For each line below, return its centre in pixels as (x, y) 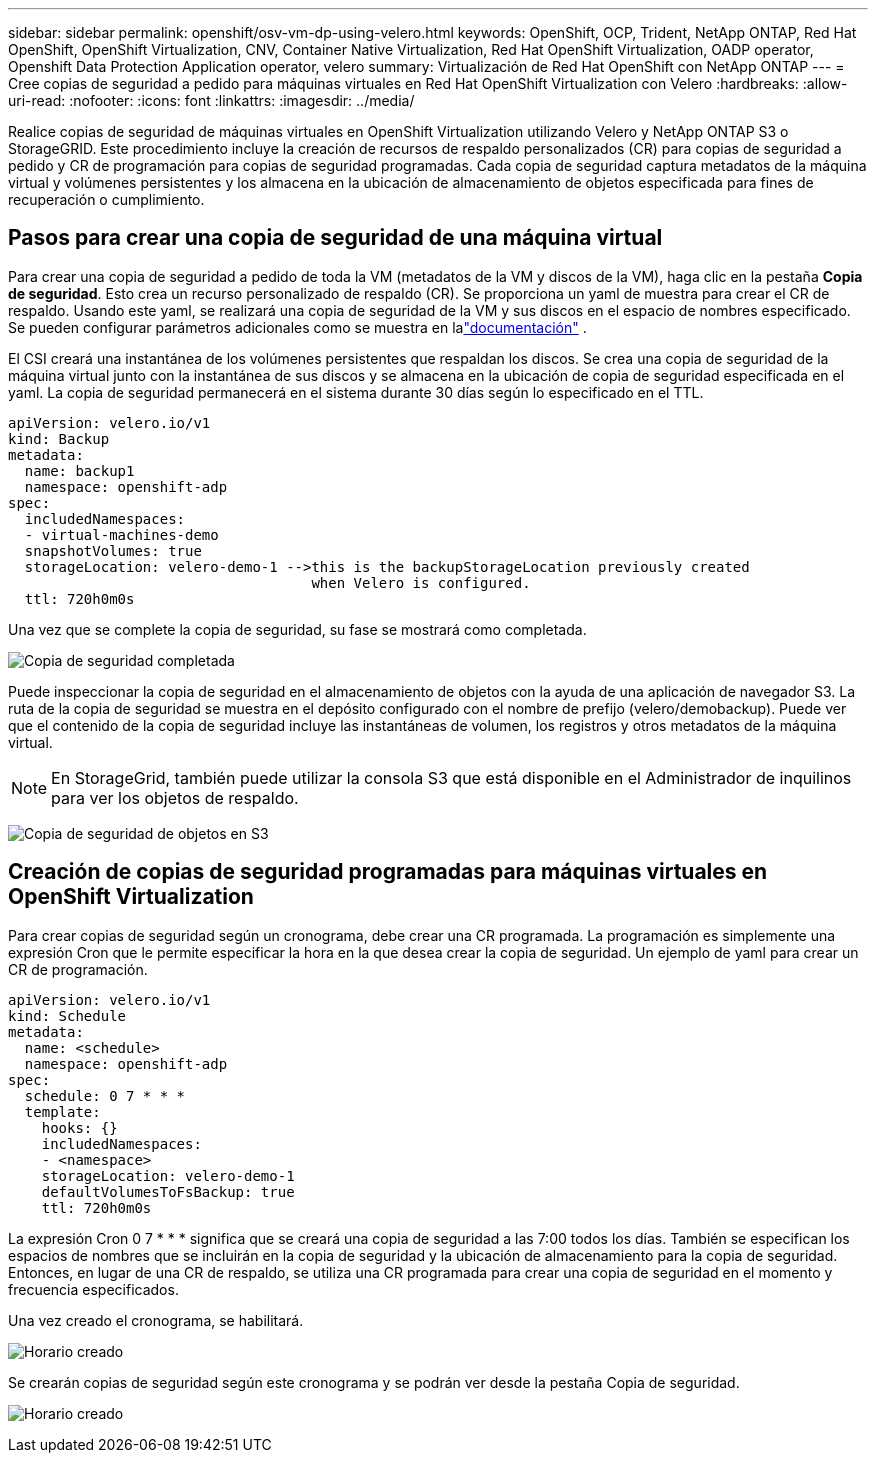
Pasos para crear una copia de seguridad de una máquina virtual (335, 238)
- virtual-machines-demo (121, 534)
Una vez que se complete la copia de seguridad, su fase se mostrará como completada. (297, 629)
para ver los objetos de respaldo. (175, 797)
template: (62, 1111)
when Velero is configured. (421, 582)
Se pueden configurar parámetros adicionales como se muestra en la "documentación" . (297, 327)
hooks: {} (79, 1127)
